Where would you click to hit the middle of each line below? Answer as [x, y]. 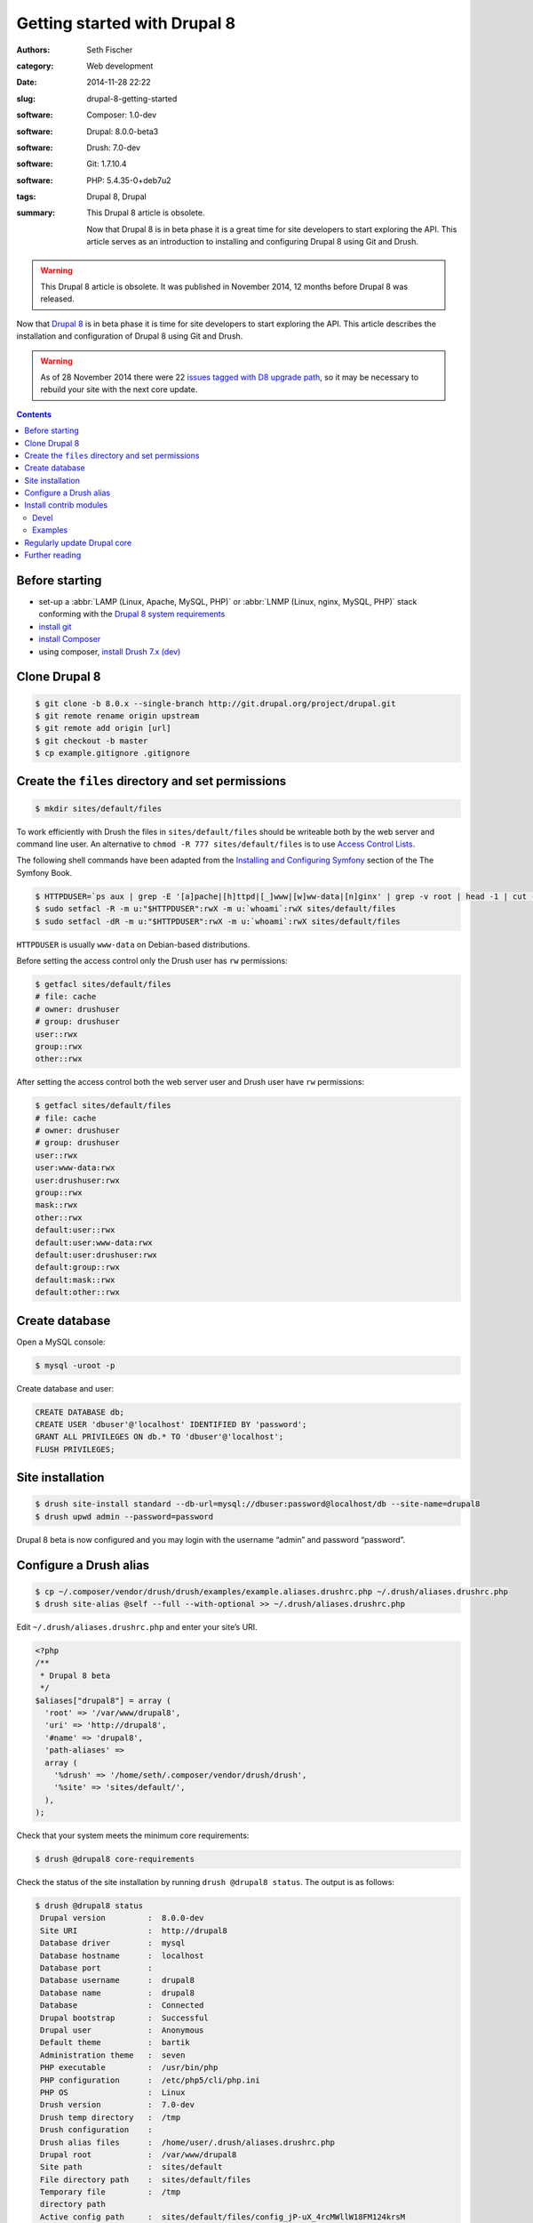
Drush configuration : [96, 2130]
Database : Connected [122, 2006]
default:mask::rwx [75, 1280]
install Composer [70, 639]
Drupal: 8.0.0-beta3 [123, 131]
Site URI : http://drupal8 [134, 1930]
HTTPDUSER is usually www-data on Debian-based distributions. [133, 944]
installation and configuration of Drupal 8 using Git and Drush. [130, 336]
